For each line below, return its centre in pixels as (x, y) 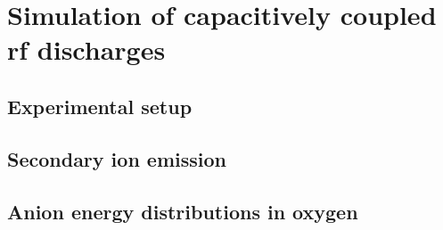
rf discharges (86, 49)
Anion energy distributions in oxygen (183, 211)
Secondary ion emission (117, 158)
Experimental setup (100, 106)
